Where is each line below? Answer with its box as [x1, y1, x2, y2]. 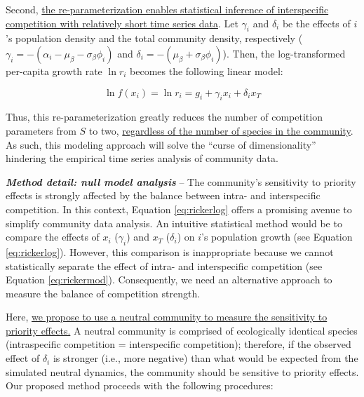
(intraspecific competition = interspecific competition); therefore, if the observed [6, 337, 351, 351]
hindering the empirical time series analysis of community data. [6, 151, 278, 166]
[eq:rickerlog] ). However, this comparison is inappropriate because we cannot [6, 244, 334, 259]
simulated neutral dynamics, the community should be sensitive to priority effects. [6, 364, 359, 379]
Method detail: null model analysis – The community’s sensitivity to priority [6, 174, 356, 189]
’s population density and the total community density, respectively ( [6, 31, 303, 46]
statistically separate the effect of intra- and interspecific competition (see [6, 258, 323, 273]
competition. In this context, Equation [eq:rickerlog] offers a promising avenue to [6, 201, 352, 216]
